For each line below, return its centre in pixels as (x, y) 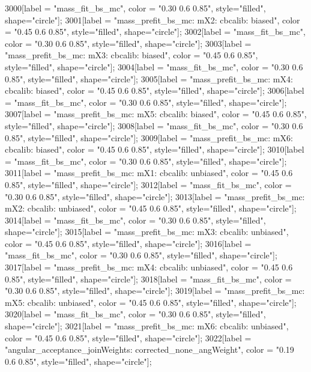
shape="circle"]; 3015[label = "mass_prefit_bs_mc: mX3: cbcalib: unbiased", (147, 232)
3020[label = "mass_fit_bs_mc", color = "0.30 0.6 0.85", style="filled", (135, 314)
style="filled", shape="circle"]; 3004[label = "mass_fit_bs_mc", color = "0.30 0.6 (154, 66)
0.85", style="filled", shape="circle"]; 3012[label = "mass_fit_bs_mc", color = (148, 184)
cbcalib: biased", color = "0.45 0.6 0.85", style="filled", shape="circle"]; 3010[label (155, 149)
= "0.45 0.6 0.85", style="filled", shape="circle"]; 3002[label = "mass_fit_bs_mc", (155, 32)
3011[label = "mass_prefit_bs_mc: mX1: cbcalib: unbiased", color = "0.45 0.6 (149, 173)
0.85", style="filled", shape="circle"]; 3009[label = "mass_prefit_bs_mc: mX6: (149, 137)
